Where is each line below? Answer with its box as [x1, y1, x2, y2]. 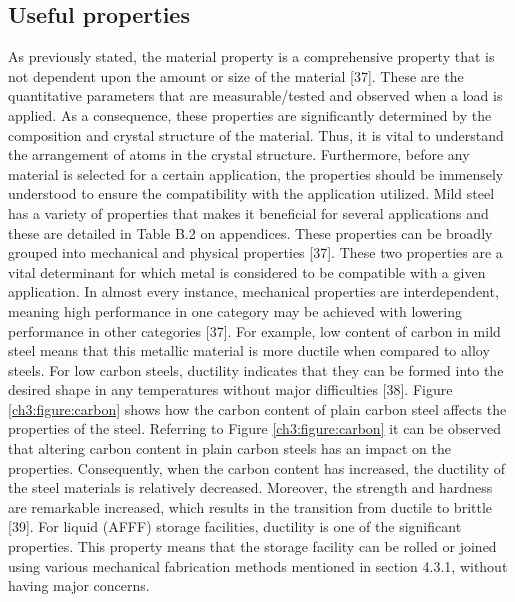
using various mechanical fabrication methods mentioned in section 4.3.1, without [8, 555, 508, 576]
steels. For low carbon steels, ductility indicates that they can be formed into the [8, 359, 504, 380]
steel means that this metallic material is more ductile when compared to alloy [8, 340, 490, 361]
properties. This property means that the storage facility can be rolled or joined [8, 536, 497, 557]
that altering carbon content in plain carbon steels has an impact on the [8, 438, 451, 459]
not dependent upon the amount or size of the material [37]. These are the [8, 65, 464, 86]
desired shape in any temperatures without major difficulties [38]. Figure [8, 379, 453, 400]
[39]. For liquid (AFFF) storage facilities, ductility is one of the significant [8, 516, 462, 537]
